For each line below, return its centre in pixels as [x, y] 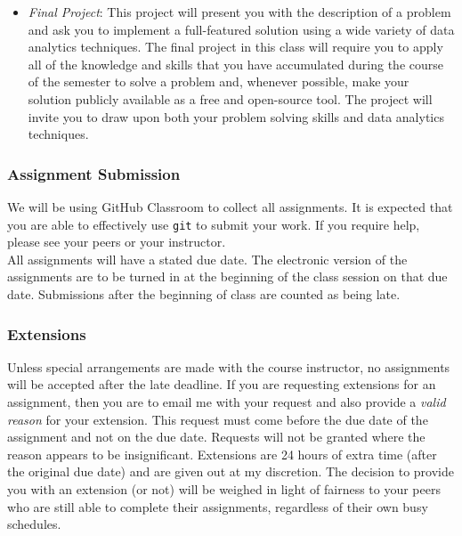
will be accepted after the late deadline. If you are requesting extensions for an [222, 384]
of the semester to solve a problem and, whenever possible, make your [219, 81]
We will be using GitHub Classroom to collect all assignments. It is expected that [230, 206]
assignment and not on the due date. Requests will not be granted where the [216, 437]
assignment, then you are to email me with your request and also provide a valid [227, 402]
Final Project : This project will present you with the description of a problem [239, 12]
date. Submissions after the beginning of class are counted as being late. [204, 294]
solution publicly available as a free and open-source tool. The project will [230, 98]
